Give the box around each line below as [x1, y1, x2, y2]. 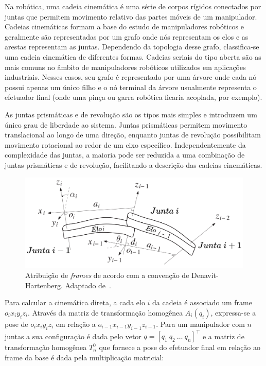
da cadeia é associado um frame [152, 297, 252, 308]
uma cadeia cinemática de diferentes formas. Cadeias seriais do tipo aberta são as [5, 51, 261, 62]
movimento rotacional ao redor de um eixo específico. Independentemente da [5, 139, 246, 150]
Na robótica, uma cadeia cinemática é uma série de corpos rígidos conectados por [5, 1, 261, 11]
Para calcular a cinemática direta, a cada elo [5, 297, 145, 308]
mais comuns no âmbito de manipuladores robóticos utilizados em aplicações [5, 61, 246, 72]
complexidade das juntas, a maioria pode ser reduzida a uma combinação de [5, 149, 245, 160]
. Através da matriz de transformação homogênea [27, 307, 183, 318]
